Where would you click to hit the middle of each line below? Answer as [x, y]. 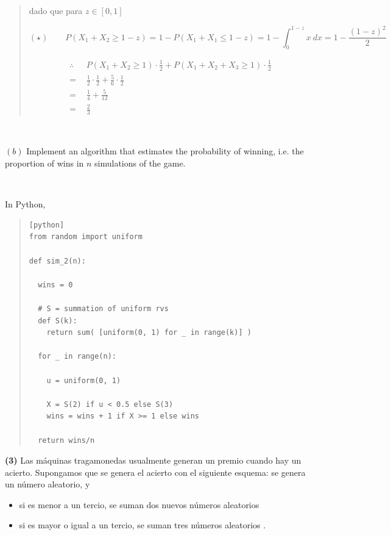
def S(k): [58, 321]
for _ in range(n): [77, 357]
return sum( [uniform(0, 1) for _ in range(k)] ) [149, 333]
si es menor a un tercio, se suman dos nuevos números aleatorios [139, 504]
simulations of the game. [140, 163]
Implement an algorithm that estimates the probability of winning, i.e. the [165, 151]
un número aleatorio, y [48, 484]
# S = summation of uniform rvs [103, 308]
